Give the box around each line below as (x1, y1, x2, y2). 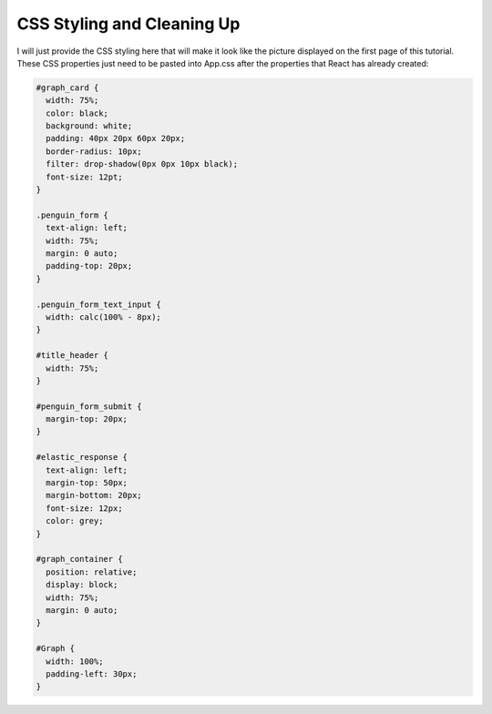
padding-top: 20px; (46, 260, 133, 271)
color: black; (46, 107, 109, 118)
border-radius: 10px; (46, 146, 143, 157)
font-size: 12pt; (46, 171, 123, 182)
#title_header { (36, 351, 109, 361)
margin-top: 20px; (46, 414, 128, 424)
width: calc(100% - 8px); (46, 311, 161, 322)
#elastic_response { (36, 452, 128, 463)
